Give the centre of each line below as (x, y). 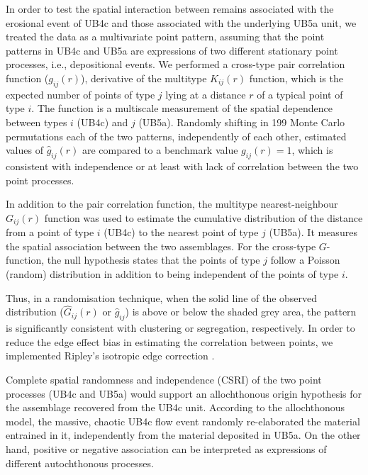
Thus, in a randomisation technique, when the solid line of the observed (162, 297)
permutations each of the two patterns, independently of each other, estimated (176, 136)
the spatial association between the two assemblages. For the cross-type (161, 246)
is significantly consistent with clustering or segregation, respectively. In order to (180, 328)
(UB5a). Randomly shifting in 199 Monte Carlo (242, 122)
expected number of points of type (80, 94)
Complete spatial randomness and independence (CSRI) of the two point (164, 379)
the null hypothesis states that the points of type (154, 260)
